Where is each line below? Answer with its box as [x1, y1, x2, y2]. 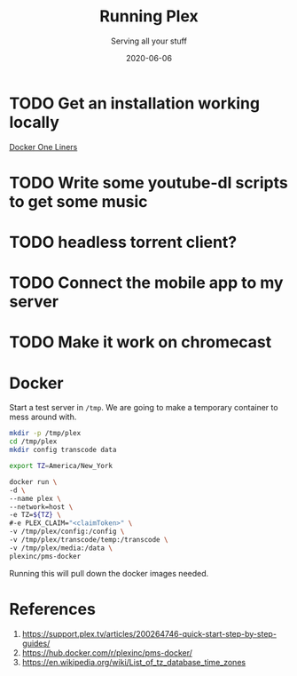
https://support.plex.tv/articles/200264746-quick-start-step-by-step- [21, 628, 277, 639]
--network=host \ [9, 502, 74, 512]
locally [9, 112, 60, 132]
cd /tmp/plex [9, 437, 58, 446]
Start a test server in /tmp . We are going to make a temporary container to [9, 402, 278, 413]
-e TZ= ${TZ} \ [9, 511, 62, 520]
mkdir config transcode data [9, 446, 117, 455]
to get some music [9, 191, 148, 211]
